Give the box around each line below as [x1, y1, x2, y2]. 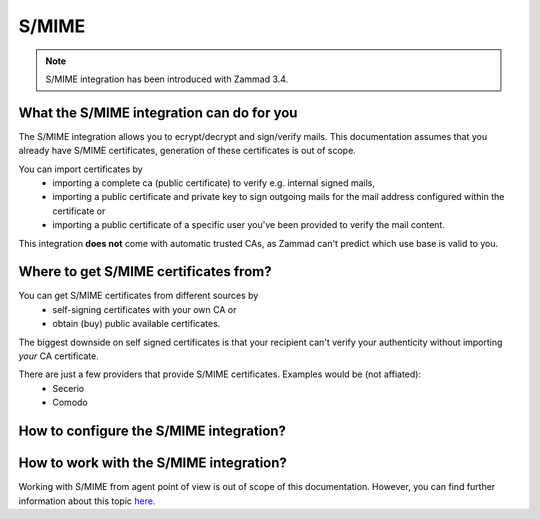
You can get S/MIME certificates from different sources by [18, 290, 259, 302]
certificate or [52, 205, 106, 217]
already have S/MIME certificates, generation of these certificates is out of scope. [18, 145, 357, 157]
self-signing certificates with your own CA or [52, 303, 237, 315]
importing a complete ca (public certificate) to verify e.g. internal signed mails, [52, 177, 375, 189]
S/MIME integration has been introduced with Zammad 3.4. [45, 73, 289, 85]
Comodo [52, 396, 89, 409]
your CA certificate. [18, 350, 99, 362]
